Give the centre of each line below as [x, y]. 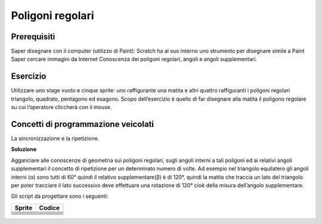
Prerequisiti [33, 37]
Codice [49, 207]
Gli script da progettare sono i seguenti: [60, 196]
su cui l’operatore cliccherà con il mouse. [61, 107]
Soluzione [24, 150]
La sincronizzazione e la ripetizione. [55, 139]
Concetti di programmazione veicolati [83, 124]
